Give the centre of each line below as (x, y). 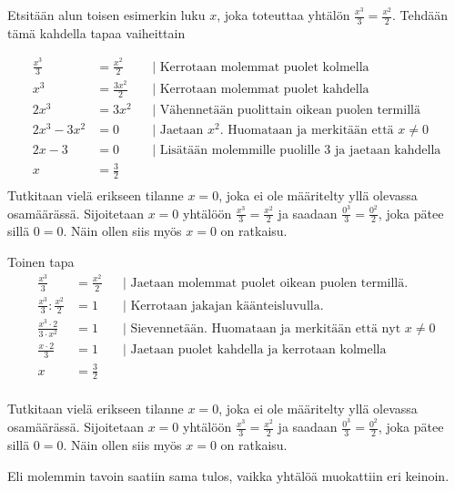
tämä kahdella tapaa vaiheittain (96, 32)
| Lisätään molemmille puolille (236, 150)
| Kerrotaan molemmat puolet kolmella (261, 67)
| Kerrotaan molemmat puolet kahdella (261, 90)
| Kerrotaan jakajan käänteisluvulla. (223, 306)
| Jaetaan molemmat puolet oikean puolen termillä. (265, 283)
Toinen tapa (41, 262)
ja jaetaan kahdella (388, 150)
